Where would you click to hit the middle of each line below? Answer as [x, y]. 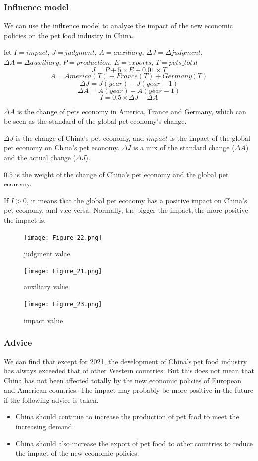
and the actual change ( [40, 157]
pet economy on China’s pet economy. [62, 147]
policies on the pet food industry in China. [69, 35]
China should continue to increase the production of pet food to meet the [127, 416]
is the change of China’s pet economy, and [80, 138]
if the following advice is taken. [51, 400]
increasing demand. [45, 426]
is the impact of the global [210, 138]
